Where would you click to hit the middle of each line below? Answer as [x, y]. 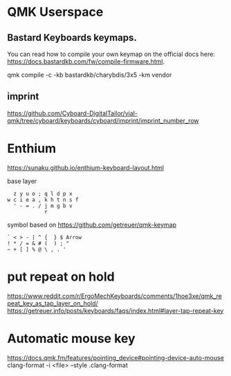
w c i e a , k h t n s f [43, 200]
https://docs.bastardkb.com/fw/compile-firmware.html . [86, 62]
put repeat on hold [61, 276]
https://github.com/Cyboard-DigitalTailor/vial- [73, 113]
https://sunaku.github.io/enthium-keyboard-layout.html [86, 167]
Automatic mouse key [72, 338]
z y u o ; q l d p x [43, 194]
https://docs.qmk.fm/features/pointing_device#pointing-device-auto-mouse [116, 357]
